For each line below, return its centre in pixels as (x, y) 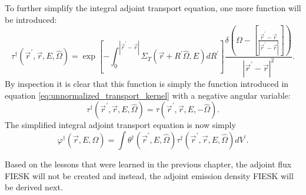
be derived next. (34, 187)
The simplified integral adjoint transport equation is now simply (120, 125)
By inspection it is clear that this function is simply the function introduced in (147, 84)
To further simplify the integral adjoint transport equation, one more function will (153, 8)
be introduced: (31, 19)
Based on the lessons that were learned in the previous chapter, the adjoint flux (148, 164)
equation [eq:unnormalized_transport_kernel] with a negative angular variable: (148, 95)
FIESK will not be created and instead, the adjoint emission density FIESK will (149, 175)
